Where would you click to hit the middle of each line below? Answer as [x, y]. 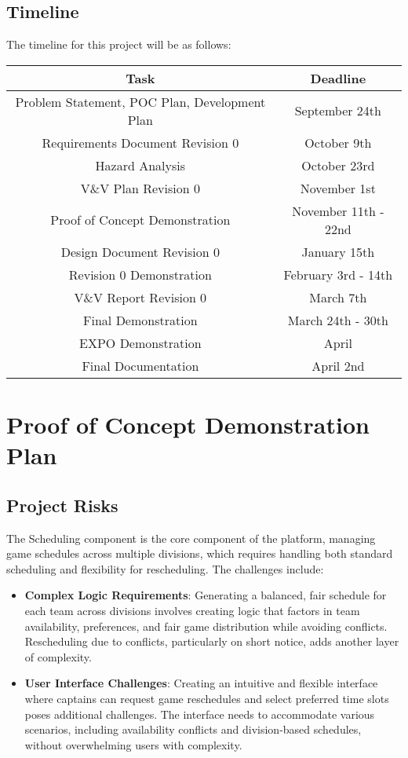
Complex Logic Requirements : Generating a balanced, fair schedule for [206, 595]
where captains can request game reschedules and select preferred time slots [207, 698]
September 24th [338, 111]
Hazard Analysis [140, 165]
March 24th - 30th [338, 320]
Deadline [338, 78]
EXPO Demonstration [140, 342]
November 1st [338, 188]
